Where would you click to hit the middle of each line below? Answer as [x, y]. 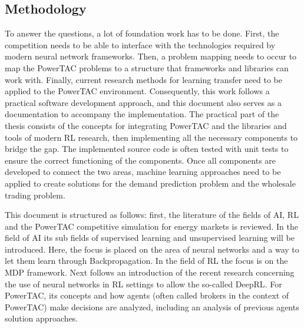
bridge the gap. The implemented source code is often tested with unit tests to [147, 149]
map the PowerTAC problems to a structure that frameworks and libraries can [147, 67]
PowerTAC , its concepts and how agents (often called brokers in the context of [147, 295]
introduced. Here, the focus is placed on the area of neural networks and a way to [152, 249]
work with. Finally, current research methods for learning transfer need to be [143, 79]
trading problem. [35, 195]
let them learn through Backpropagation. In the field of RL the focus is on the [146, 261]
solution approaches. [42, 318]
